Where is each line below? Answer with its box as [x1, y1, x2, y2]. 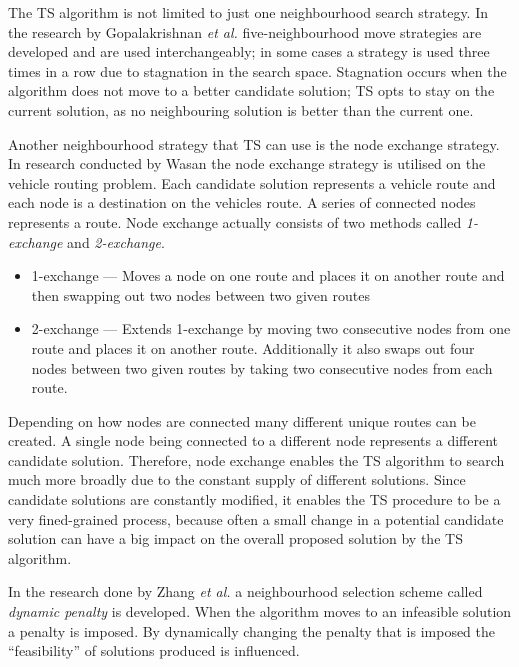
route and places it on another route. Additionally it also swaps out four [31, 337, 475, 358]
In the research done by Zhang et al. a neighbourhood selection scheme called [8, 581, 483, 602]
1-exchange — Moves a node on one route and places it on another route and [31, 265, 505, 286]
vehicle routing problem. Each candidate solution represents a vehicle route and [8, 172, 496, 193]
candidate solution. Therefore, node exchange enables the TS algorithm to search [8, 449, 505, 470]
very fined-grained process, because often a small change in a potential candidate [8, 508, 504, 529]
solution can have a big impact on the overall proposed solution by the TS [8, 528, 463, 549]
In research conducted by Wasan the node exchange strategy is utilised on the [8, 153, 486, 174]
